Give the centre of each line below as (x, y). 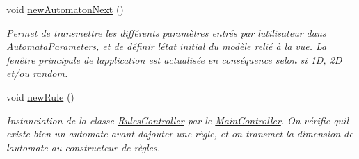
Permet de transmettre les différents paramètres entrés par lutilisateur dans (166, 32)
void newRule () (40, 96)
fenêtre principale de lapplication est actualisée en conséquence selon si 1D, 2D (174, 59)
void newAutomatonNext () (65, 9)
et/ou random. (37, 73)
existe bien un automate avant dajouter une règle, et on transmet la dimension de (180, 134)
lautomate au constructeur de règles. (83, 147)
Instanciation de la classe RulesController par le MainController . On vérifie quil (177, 120)
